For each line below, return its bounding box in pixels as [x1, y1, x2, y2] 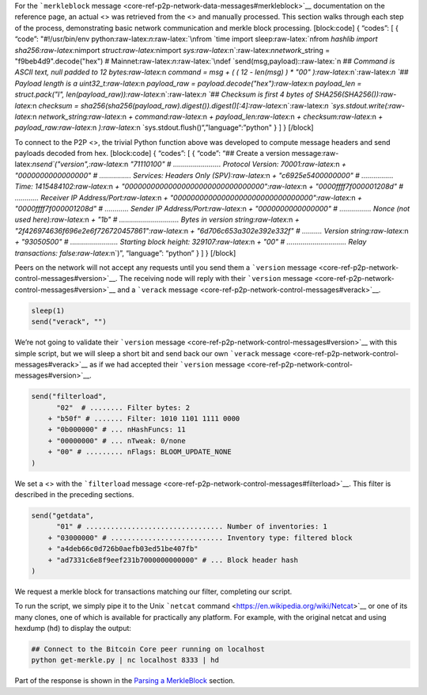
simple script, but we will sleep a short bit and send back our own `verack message [14, 348, 292, 358]
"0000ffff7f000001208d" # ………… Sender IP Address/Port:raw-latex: [14, 204, 243, 214]
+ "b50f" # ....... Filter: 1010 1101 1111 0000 [47, 414, 240, 423]
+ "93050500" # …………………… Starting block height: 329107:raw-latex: [14, 237, 251, 247]
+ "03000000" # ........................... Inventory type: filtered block [47, 533, 353, 542]
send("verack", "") [31, 317, 107, 326]
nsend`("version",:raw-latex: [32, 159, 125, 169]
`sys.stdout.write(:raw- [330, 101, 406, 110]
